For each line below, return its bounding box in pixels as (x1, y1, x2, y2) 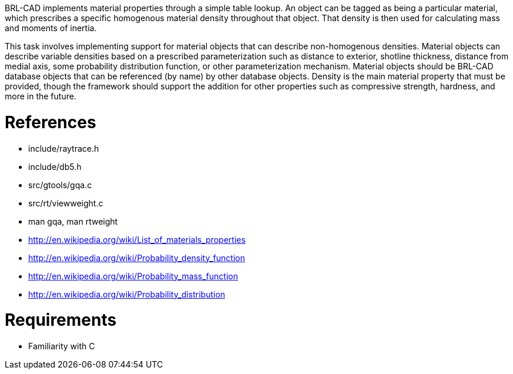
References (5, 112, 96, 132)
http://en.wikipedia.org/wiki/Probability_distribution (28, 289, 226, 299)
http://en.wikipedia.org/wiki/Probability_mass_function (28, 271, 238, 281)
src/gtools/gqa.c (28, 179, 92, 190)
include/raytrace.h (28, 143, 99, 153)
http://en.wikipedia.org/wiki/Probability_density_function (28, 252, 245, 263)
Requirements (5, 310, 117, 330)
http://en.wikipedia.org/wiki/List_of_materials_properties (28, 234, 246, 245)
